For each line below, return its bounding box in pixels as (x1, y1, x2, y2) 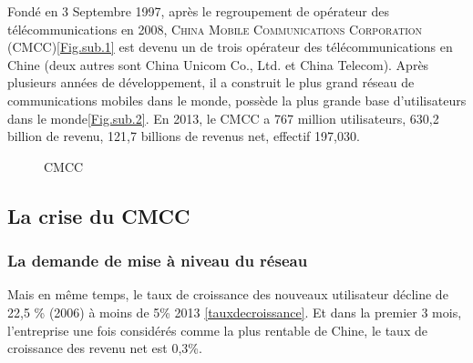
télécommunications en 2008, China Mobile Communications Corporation (7, 19, 423, 38)
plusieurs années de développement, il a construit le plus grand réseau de (7, 73, 415, 92)
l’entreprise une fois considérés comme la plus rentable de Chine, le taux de (7, 320, 427, 339)
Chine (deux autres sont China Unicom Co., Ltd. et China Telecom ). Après (7, 55, 429, 74)
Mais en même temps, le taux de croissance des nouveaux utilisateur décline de (7, 285, 448, 304)
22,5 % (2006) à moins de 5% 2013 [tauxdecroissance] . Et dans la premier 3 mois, (7, 302, 462, 321)
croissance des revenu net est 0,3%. (7, 338, 202, 358)
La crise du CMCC (7, 201, 190, 229)
